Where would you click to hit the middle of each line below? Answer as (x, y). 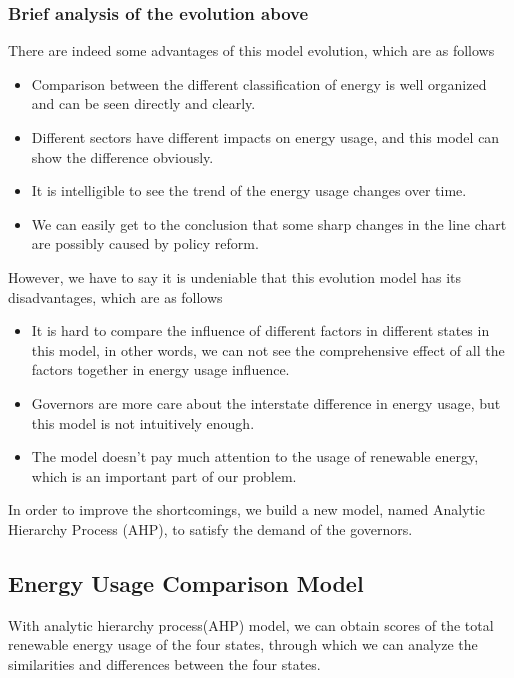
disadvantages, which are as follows (115, 296)
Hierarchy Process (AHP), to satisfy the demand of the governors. (210, 528)
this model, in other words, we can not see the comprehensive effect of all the (268, 349)
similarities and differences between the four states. (164, 663)
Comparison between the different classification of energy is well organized (259, 83)
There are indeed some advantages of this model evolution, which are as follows (251, 50)
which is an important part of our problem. (164, 475)
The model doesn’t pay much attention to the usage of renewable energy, (255, 456)
